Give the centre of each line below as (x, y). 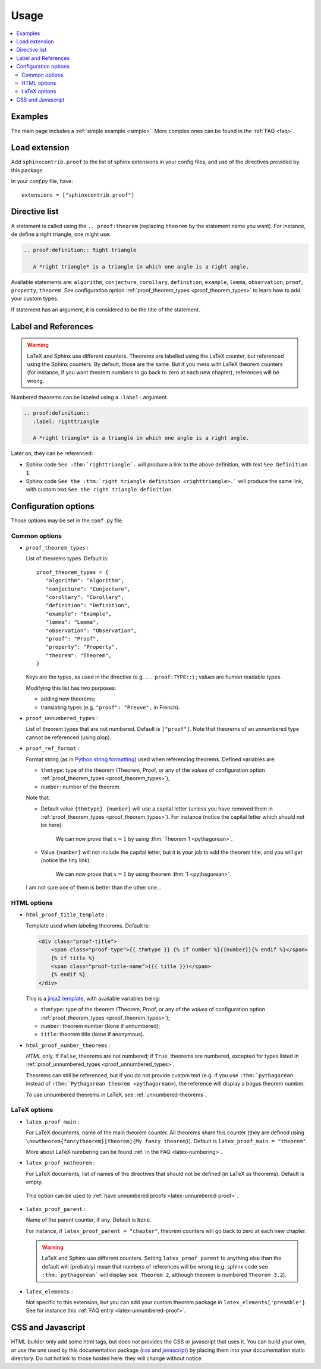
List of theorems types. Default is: (67, 559)
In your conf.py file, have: (42, 181)
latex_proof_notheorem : (60, 1163)
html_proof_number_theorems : (68, 1045)
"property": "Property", (82, 647)
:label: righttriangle (66, 421)
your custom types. (35, 299)
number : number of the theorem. (81, 787)
